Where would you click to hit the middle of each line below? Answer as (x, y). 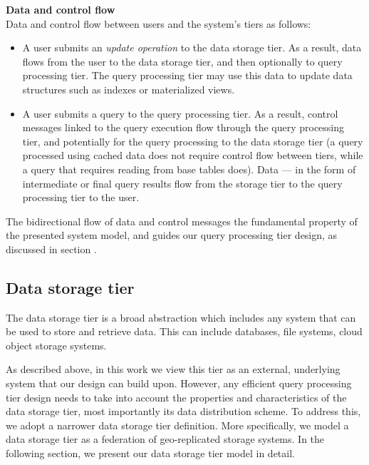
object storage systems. (56, 345)
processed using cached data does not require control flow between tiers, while (193, 155)
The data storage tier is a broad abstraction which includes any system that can (181, 317)
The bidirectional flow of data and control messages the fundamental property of (182, 221)
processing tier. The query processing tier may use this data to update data (187, 75)
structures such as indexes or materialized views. (129, 89)
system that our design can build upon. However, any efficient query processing (179, 383)
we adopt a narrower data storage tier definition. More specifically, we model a (177, 425)
